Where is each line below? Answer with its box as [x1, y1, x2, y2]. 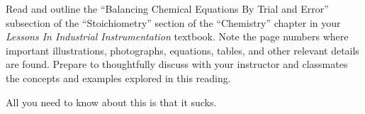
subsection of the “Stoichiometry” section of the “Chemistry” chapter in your [6, 15, 341, 30]
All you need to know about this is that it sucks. [6, 94, 217, 109]
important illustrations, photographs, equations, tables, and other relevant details [6, 42, 359, 57]
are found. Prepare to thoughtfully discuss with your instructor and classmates [6, 57, 348, 72]
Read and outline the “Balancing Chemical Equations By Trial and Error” [6, 1, 329, 16]
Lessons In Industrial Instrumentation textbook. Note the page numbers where [6, 29, 349, 44]
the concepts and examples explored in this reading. [6, 70, 231, 85]
